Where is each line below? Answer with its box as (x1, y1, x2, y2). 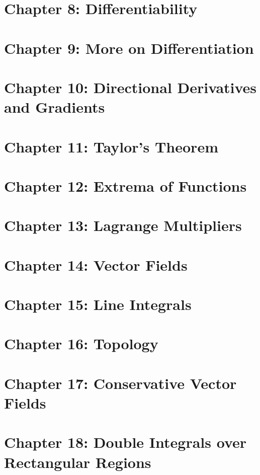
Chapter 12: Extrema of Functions (4, 175, 247, 196)
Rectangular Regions (4, 451, 151, 472)
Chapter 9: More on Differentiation (4, 37, 254, 58)
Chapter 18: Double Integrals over (4, 432, 247, 452)
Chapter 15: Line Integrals (4, 294, 192, 314)
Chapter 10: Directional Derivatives (4, 76, 257, 97)
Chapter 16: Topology (4, 333, 158, 354)
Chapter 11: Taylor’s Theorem (4, 136, 218, 156)
